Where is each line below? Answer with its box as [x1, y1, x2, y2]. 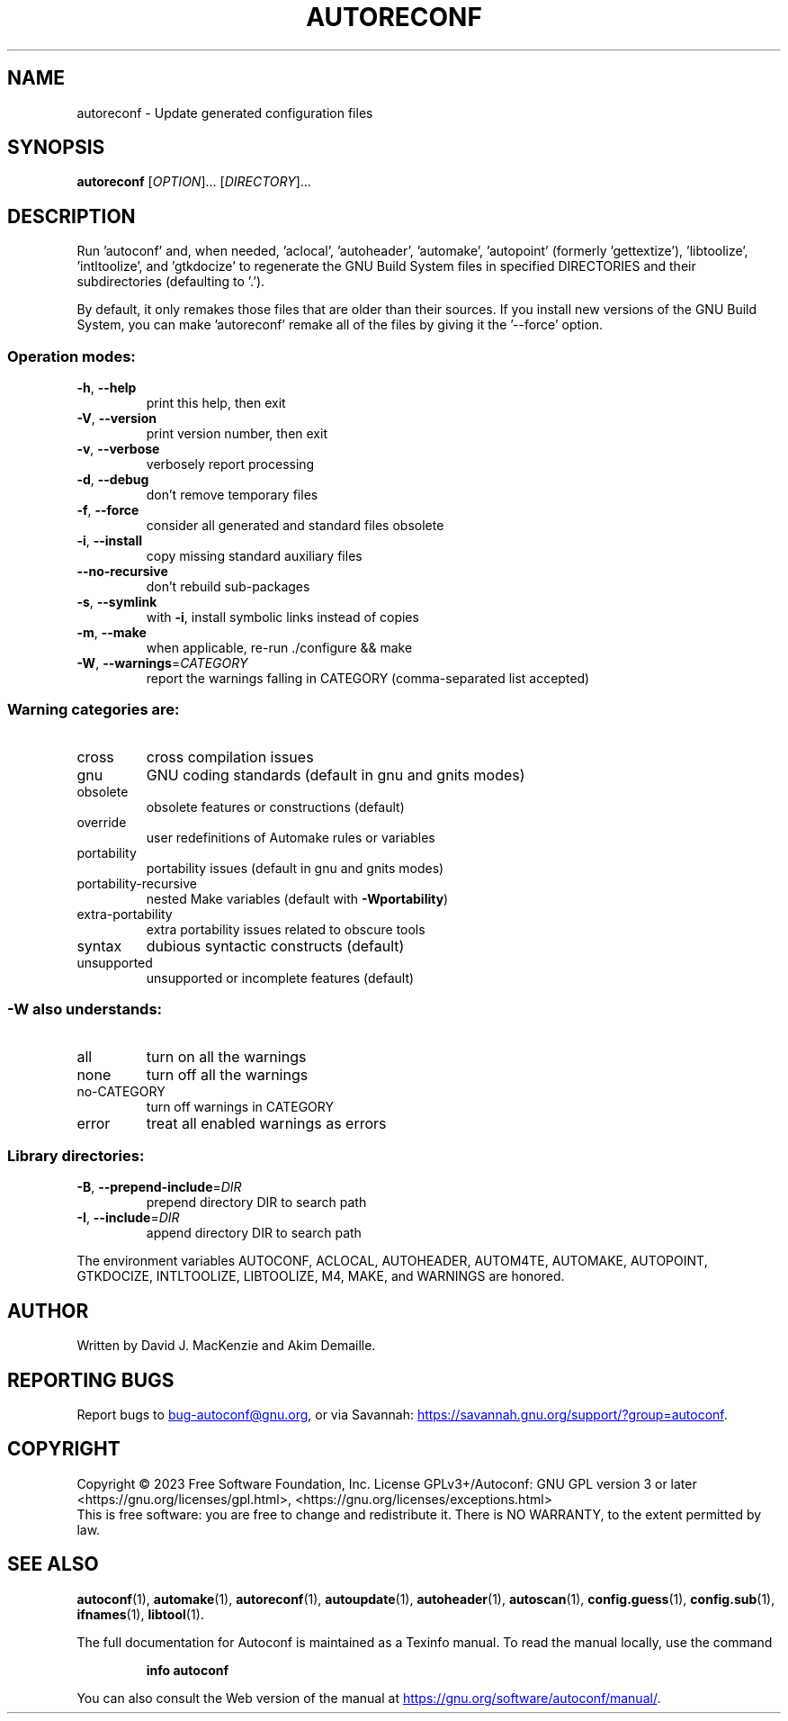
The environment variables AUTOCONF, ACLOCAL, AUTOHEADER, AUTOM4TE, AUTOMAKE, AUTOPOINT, [76, 1253, 708, 1269]
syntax [76, 936, 122, 955]
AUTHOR [7, 1299, 89, 1322]
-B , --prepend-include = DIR [76, 1179, 242, 1195]
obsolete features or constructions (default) [146, 798, 405, 815]
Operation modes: [7, 347, 136, 365]
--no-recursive [76, 563, 168, 580]
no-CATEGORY [76, 1083, 166, 1099]
